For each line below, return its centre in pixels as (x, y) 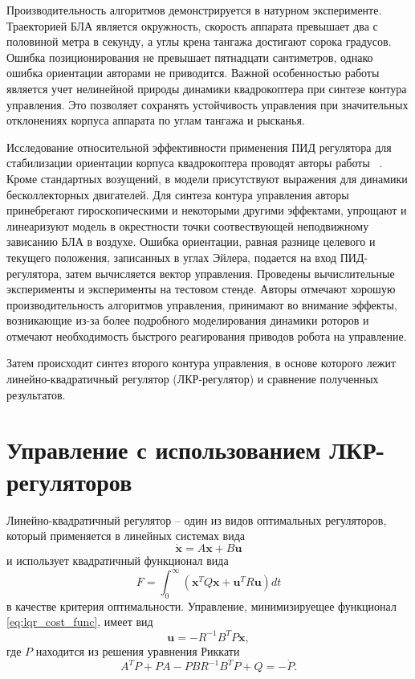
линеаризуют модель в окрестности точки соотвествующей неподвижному (188, 225)
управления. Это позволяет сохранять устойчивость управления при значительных (207, 104)
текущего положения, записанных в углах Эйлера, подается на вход (172, 257)
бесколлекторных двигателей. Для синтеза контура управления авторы (178, 194)
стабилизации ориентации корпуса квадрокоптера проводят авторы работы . (195, 163)
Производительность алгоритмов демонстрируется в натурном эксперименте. (194, 10)
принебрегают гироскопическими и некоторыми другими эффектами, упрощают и (207, 210)
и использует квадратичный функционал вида (118, 560)
